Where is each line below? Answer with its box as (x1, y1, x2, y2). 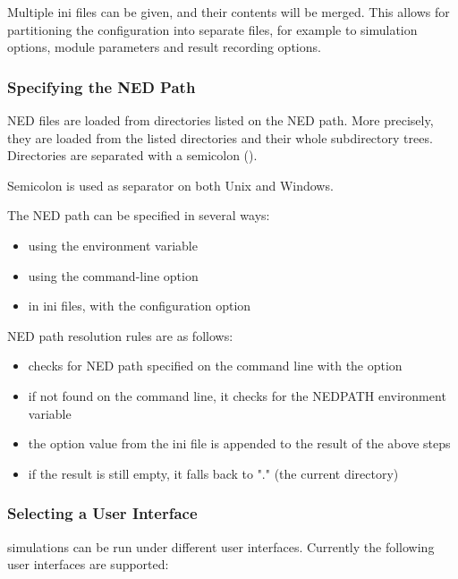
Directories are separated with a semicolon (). (7, 146, 258, 165)
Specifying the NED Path (7, 75, 196, 98)
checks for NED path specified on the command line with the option (28, 356, 403, 375)
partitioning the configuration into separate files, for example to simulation (7, 20, 418, 38)
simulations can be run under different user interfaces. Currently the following (7, 537, 435, 556)
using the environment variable (28, 235, 198, 254)
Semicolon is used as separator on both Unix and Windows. (7, 175, 334, 194)
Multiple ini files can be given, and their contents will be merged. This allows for (7, 3, 450, 21)
